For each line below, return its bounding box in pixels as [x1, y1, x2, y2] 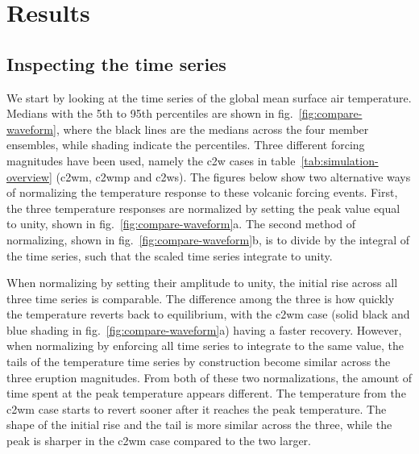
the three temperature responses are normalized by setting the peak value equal [6, 199, 400, 216]
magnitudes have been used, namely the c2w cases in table [6, 152, 296, 169]
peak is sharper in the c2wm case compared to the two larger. [6, 432, 312, 449]
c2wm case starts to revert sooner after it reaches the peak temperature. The [6, 400, 387, 417]
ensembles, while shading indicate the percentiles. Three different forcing [6, 136, 365, 153]
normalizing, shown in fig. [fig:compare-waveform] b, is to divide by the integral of [6, 231, 410, 248]
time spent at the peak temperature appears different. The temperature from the [6, 385, 406, 402]
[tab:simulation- [301, 152, 379, 169]
